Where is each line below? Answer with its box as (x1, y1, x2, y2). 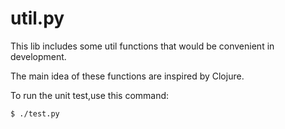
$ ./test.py (10, 108, 60, 119)
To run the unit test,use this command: (10, 89, 170, 101)
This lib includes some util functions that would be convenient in (10, 40, 275, 52)
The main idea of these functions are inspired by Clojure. (10, 70, 245, 82)
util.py (10, 7, 65, 30)
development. (10, 50, 67, 62)
